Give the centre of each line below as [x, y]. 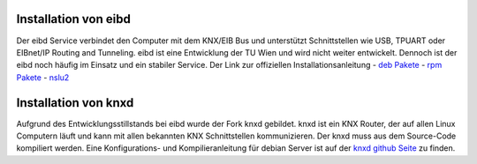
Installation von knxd [75, 103]
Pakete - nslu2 [43, 77]
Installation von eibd [74, 19]
